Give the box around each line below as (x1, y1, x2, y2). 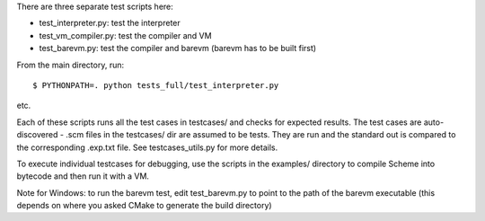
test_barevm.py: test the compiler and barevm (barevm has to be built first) (39, 43, 317, 54)
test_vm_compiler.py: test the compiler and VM (39, 30, 212, 40)
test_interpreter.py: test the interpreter (39, 18, 181, 29)
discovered (16, 129, 58, 140)
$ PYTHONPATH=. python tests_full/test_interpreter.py (32, 80, 279, 90)
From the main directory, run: (16, 59, 125, 70)
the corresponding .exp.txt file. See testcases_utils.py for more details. (16, 142, 278, 153)
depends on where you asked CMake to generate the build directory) (16, 200, 273, 211)
